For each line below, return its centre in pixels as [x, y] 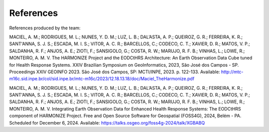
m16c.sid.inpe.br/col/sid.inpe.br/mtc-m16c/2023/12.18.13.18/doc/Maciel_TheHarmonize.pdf [102, 79]
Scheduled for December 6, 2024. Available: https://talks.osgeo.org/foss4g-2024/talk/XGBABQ [107, 123]
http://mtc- [232, 72]
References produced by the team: [45, 28]
